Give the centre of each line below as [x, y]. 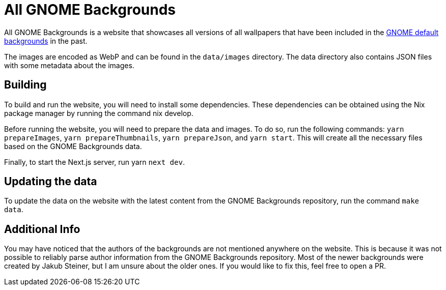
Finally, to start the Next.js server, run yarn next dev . [94, 162]
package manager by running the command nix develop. [99, 113]
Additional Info [42, 229]
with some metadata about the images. [69, 65]
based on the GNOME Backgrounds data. [73, 146]
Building [25, 85]
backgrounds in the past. [46, 41]
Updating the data [51, 182]
